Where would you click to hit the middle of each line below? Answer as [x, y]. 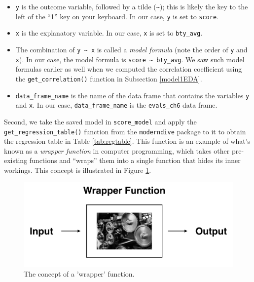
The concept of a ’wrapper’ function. [79, 273]
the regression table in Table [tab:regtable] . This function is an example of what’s [127, 141]
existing [16, 160]
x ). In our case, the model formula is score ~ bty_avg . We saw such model [130, 59]
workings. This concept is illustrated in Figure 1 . [78, 170]
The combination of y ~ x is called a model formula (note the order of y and [131, 49]
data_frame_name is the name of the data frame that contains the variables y [132, 95]
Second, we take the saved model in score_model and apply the [100, 121]
